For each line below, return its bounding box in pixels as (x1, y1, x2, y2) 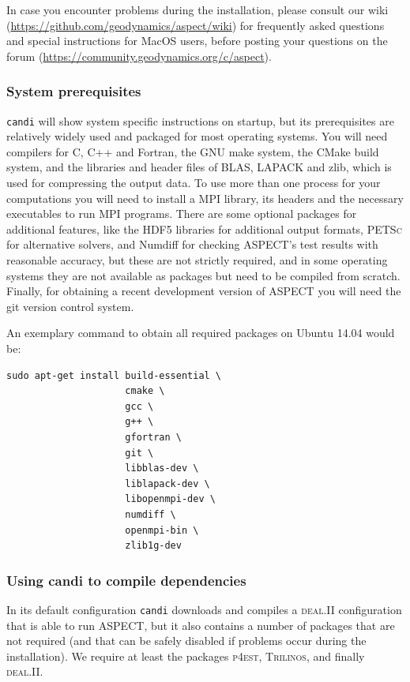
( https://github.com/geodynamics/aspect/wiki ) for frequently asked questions (6, 17, 385, 33)
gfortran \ (125, 431, 182, 443)
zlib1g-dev (125, 540, 182, 552)
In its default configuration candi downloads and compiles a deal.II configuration (6, 601, 402, 617)
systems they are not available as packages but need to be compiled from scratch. (6, 267, 401, 283)
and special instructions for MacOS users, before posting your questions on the (6, 32, 388, 49)
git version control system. (6, 298, 134, 314)
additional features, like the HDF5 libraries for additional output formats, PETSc (6, 220, 402, 237)
